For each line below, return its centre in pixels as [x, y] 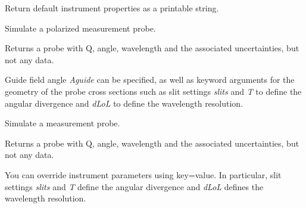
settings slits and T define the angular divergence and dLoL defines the [134, 186]
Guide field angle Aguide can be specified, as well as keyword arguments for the [150, 80]
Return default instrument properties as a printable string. [112, 8]
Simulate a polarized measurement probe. [80, 28]
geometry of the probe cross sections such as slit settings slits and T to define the [153, 91]
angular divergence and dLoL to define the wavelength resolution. [124, 103]
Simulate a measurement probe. [63, 123]
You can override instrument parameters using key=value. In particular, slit [143, 174]
